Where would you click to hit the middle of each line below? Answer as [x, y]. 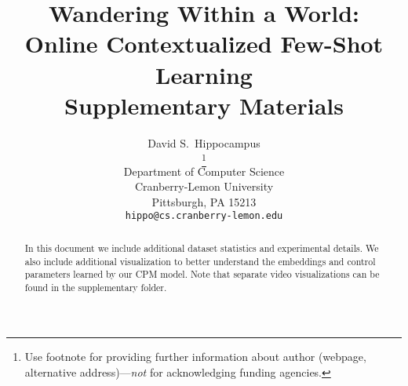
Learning [204, 74]
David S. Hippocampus [204, 142]
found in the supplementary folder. [96, 287]
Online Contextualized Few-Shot [204, 44]
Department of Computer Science [204, 171]
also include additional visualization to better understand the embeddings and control [200, 261]
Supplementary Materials [204, 105]
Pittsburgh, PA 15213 [204, 201]
